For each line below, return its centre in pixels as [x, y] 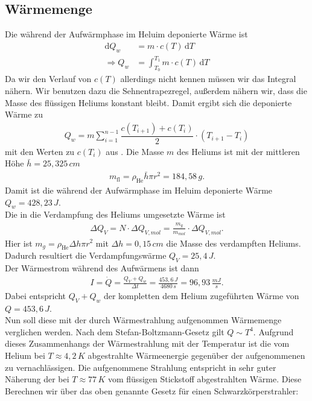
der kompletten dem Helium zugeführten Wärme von [201, 295]
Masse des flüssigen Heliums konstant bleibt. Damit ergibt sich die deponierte [148, 102]
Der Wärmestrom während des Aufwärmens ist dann [102, 268]
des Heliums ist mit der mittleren [238, 151]
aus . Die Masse [135, 151]
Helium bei [25, 355]
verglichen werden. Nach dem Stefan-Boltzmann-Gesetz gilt [115, 331]
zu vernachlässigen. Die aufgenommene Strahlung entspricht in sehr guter [141, 367]
